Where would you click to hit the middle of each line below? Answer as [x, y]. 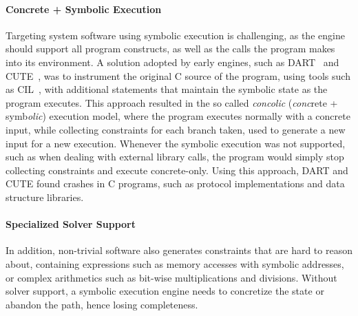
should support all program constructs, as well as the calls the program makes [170, 49]
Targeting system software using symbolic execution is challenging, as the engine [175, 35]
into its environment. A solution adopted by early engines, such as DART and [172, 62]
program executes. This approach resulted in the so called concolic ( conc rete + [172, 102]
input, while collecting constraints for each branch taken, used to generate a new [176, 129]
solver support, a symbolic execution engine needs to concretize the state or [165, 291]
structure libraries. [45, 197]
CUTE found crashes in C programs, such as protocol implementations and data [175, 183]
